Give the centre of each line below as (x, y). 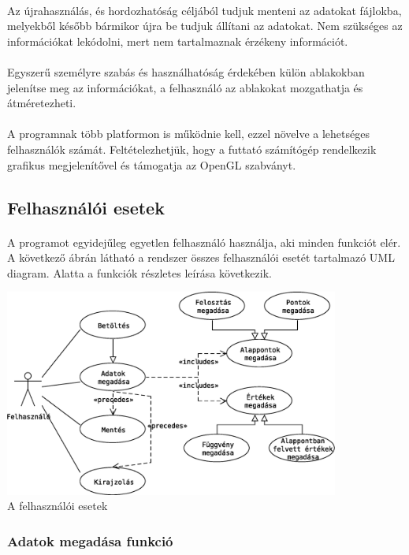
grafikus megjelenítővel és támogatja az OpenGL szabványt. (152, 164)
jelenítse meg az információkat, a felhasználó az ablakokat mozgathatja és (185, 87)
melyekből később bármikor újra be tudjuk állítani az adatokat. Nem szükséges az (205, 26)
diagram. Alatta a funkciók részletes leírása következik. (139, 272)
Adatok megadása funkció (90, 540)
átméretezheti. (42, 103)
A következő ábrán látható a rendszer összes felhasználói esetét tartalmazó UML (201, 257)
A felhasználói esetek (58, 506)
